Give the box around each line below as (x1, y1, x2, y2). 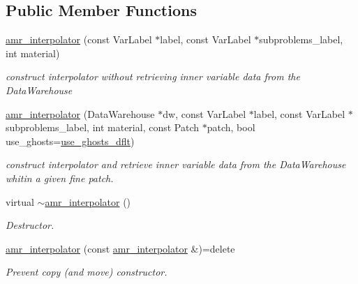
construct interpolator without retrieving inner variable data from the (6, 69, 300, 84)
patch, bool (207, 120, 255, 135)
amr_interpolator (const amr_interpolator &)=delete (6, 241, 235, 255)
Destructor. (6, 218, 54, 232)
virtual (6, 194, 34, 209)
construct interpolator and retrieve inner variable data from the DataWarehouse (6, 157, 346, 172)
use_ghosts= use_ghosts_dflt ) (6, 133, 135, 148)
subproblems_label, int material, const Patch (6, 120, 200, 135)
